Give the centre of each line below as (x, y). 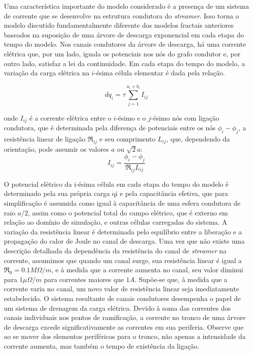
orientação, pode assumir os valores (56, 149)
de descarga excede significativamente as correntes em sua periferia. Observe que (124, 327)
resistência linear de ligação (45, 138)
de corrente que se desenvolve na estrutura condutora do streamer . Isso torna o (121, 15)
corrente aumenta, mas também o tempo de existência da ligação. (102, 345)
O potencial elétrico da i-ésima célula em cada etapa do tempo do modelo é (116, 184)
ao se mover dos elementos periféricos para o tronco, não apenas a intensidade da (125, 336)
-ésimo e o (131, 117)
